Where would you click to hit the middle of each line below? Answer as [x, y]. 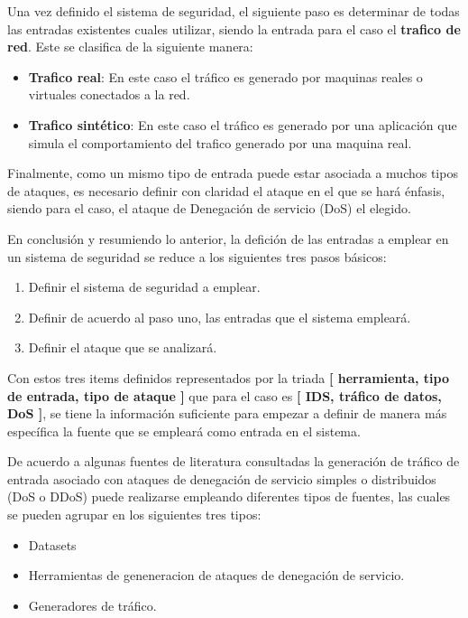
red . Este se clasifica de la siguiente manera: [130, 47]
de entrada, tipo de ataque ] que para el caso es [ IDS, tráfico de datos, [225, 395]
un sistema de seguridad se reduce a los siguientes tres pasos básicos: [197, 256]
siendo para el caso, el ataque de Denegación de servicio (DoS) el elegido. [209, 208]
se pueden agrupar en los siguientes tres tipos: [134, 515]
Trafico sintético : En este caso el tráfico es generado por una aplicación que [243, 124]
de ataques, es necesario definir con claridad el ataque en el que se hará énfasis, [226, 190]
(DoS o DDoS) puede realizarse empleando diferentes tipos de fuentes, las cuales [229, 496]
